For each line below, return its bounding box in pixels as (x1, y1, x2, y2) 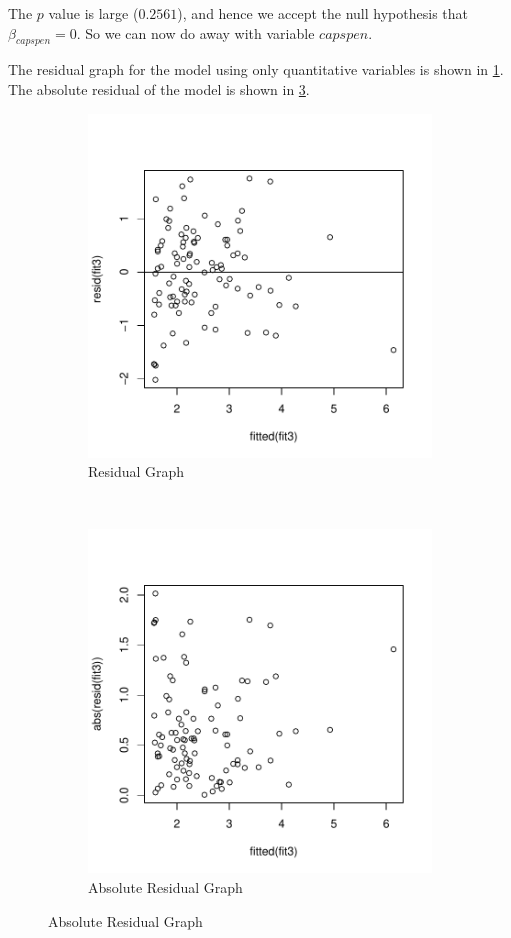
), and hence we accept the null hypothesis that (177, 3, 468, 23)
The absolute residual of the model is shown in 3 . (8, 78, 310, 99)
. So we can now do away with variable (76, 22, 315, 43)
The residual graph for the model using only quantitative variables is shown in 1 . (8, 59, 504, 80)
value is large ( (48, 3, 139, 23)
